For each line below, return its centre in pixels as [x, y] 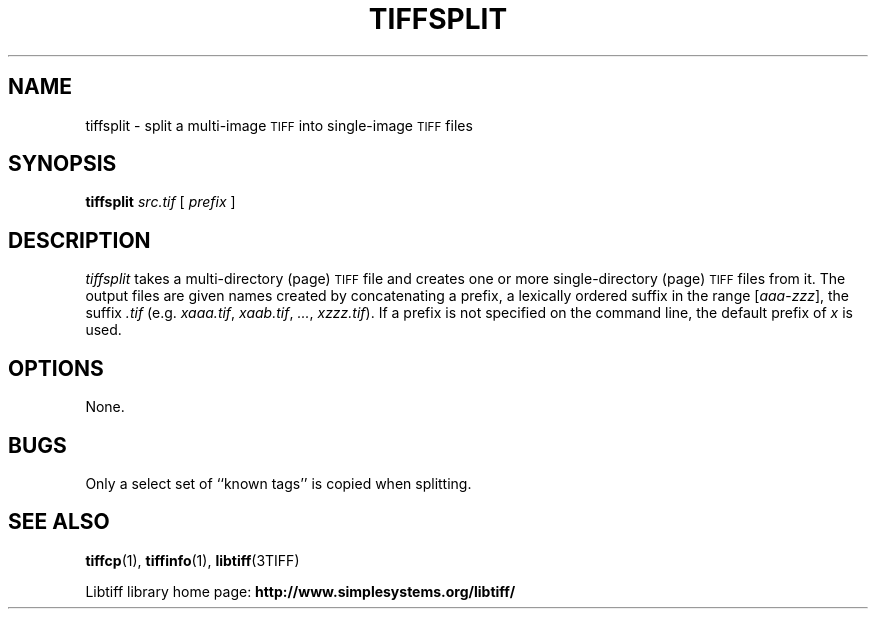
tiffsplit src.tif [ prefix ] [160, 202]
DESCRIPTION [79, 240]
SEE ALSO [59, 522]
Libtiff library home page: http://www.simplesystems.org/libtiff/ [300, 591]
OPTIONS [56, 368]
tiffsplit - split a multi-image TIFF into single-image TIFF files [279, 125]
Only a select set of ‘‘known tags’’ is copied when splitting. [278, 483]
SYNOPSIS [62, 164]
